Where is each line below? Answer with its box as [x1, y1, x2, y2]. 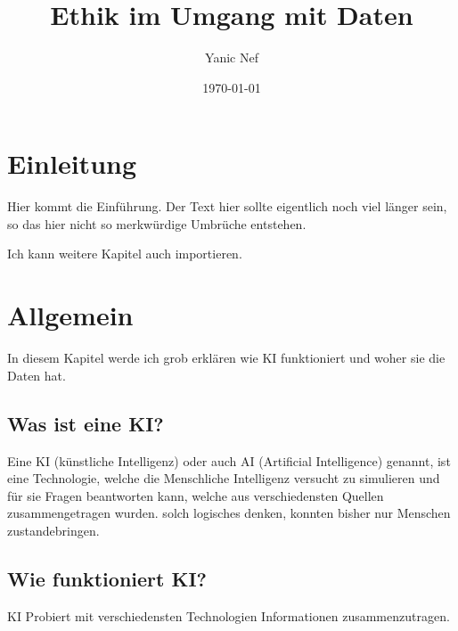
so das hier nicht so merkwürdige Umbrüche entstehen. [7, 214, 307, 233]
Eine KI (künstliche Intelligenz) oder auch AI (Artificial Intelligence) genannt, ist [7, 451, 451, 470]
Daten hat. [7, 365, 66, 384]
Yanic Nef [205, 48, 258, 67]
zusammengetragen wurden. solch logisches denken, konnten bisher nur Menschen [7, 504, 451, 522]
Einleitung [7, 145, 137, 182]
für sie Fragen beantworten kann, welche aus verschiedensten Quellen [7, 486, 384, 504]
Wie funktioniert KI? [7, 564, 207, 592]
